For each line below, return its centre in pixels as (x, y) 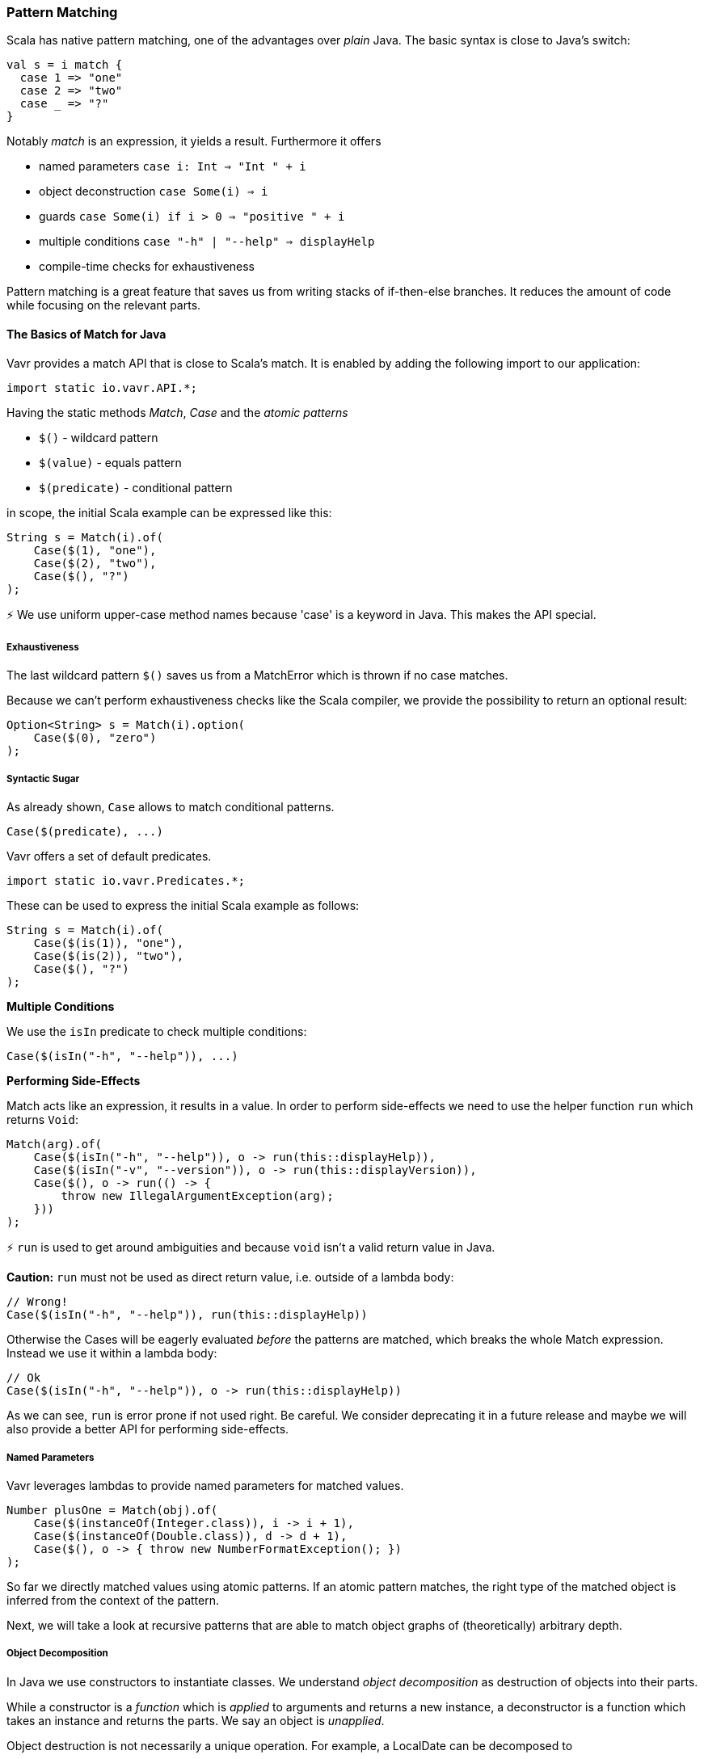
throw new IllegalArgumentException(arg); (197, 1196)
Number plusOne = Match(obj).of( (112, 1510)
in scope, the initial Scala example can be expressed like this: (169, 512)
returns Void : (42, 1120)
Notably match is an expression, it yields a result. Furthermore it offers (194, 141)
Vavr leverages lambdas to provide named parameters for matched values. (205, 1485)
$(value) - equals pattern (110, 462)
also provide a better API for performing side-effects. (148, 1429)
